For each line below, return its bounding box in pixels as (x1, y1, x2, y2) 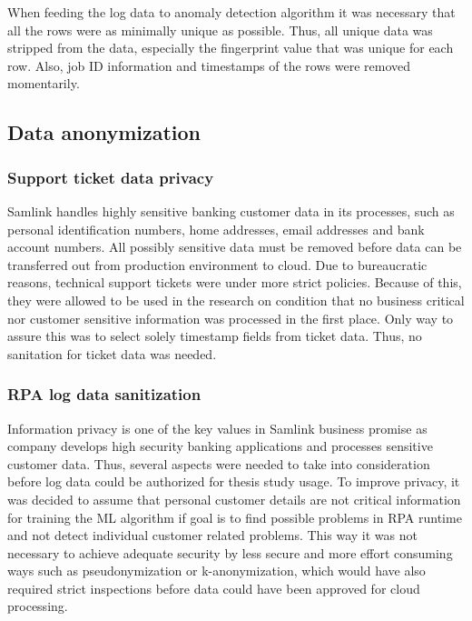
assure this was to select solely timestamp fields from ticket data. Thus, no (7, 326, 422, 346)
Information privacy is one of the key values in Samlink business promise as (7, 418, 428, 437)
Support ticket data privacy (7, 165, 214, 188)
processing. (7, 596, 68, 616)
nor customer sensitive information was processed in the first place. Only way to (7, 308, 454, 327)
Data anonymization (7, 118, 202, 146)
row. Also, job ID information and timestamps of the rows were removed (7, 55, 410, 75)
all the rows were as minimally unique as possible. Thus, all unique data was (7, 20, 433, 39)
